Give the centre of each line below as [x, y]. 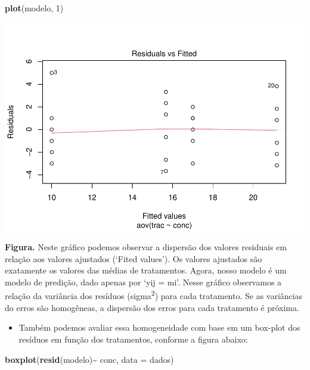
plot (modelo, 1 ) [34, 8]
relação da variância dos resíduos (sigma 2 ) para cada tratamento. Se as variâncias [154, 295]
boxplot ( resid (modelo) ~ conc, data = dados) [89, 359]
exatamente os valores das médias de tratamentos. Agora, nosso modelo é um [146, 270]
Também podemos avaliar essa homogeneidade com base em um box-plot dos [159, 327]
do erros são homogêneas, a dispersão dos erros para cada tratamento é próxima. [152, 307]
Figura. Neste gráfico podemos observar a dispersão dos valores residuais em [146, 247]
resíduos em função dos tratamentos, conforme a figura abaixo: [133, 339]
